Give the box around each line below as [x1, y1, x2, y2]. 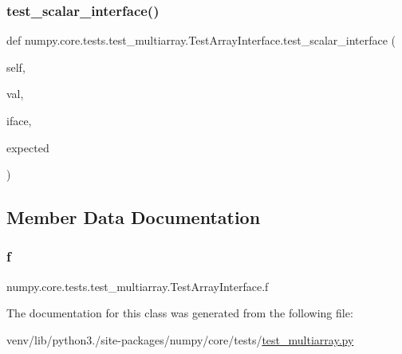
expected [6, 139, 49, 155]
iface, [6, 112, 32, 128]
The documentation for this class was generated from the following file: [6, 305, 353, 321]
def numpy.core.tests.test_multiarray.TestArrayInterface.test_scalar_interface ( [6, 32, 396, 49]
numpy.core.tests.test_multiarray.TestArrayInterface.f [6, 277, 269, 294]
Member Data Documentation [6, 205, 261, 230]
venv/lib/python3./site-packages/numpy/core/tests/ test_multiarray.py [6, 331, 354, 348]
